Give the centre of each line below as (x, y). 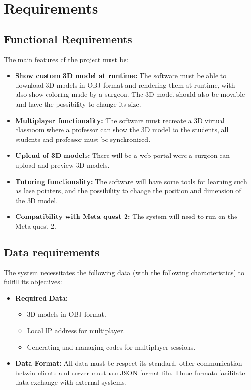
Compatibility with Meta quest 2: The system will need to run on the (126, 216)
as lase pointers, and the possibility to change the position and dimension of (128, 191)
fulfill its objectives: (33, 282)
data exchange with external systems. (71, 382)
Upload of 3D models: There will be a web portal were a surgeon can (123, 155)
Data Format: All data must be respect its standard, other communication (129, 363)
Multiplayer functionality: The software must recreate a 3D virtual (120, 120)
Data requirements (52, 252)
